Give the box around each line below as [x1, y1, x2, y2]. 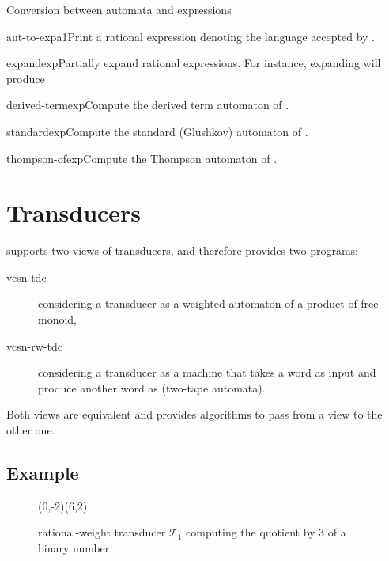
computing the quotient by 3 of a [186, 524, 346, 540]
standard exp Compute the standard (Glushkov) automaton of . [6, 123, 308, 139]
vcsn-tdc [6, 268, 47, 285]
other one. [6, 422, 55, 438]
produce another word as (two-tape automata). [38, 379, 266, 396]
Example [6, 461, 79, 485]
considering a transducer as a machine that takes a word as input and [38, 364, 376, 381]
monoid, [38, 311, 77, 328]
